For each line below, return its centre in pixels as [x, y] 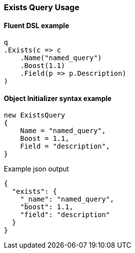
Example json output [37, 169]
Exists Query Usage [42, 7]
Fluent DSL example [37, 25]
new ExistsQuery [35, 115]
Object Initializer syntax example [58, 98]
